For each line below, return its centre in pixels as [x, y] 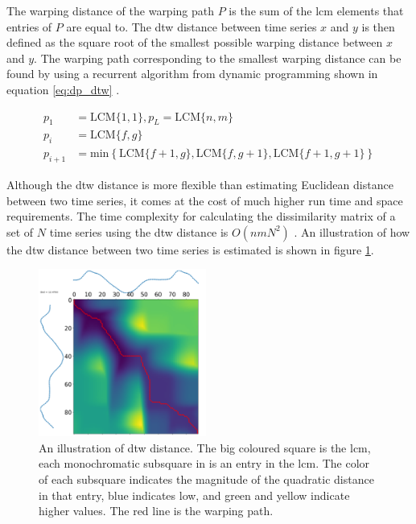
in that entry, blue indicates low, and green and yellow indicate [194, 495]
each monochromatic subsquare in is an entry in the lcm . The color [204, 463]
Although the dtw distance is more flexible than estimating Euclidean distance [200, 185]
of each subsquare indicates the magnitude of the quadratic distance [206, 479]
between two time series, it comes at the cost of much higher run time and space [205, 200]
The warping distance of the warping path [111, 10]
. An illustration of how [352, 231]
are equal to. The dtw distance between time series [192, 26]
